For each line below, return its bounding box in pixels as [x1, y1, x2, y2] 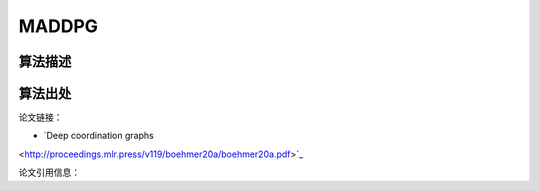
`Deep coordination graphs [43, 130, 154, 142]
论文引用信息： [18, 166, 80, 179]
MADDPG [18, 15, 99, 37]
